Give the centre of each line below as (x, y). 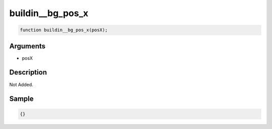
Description (28, 72)
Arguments (27, 46)
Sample (21, 99)
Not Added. (21, 84)
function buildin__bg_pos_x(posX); (64, 30)
